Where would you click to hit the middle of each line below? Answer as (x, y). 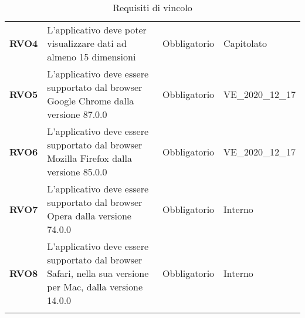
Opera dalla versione (89, 216)
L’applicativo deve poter (97, 30)
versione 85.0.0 (77, 172)
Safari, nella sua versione (98, 273)
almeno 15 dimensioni (91, 57)
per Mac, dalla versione (95, 287)
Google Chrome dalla (91, 101)
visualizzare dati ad (87, 43)
